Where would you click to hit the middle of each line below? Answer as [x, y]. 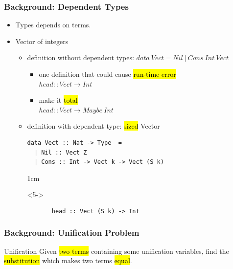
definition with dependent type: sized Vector [93, 126]
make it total [58, 100]
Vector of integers [42, 41]
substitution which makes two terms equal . [68, 260]
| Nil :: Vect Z [60, 152]
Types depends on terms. [53, 25]
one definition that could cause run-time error [107, 74]
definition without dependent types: [81, 57]
